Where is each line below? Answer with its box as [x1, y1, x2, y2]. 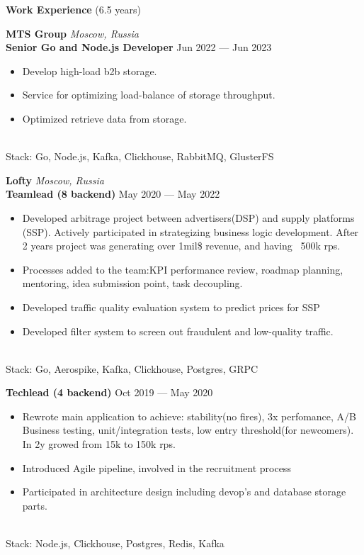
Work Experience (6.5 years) [6, 2, 141, 16]
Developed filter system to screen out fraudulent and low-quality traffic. [22, 323, 334, 338]
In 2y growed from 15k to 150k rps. [22, 437, 176, 452]
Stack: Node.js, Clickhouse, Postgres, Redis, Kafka [6, 536, 224, 551]
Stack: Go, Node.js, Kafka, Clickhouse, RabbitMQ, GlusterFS [6, 149, 274, 164]
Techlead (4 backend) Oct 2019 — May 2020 [6, 385, 213, 400]
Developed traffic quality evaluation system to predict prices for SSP [22, 299, 320, 314]
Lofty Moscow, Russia [6, 172, 104, 187]
